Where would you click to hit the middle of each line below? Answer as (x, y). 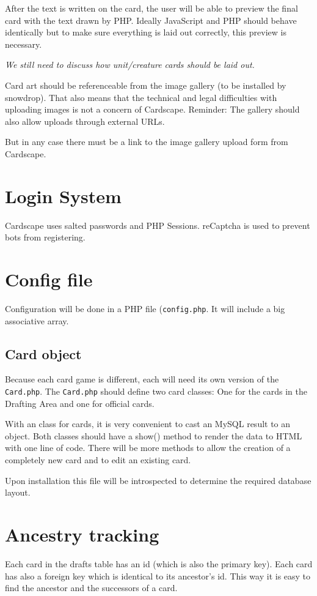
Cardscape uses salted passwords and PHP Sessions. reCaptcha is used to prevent (158, 225)
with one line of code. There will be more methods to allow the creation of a (148, 448)
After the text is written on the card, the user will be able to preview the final (151, 8)
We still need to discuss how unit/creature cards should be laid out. (130, 65)
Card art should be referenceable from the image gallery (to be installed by (146, 85)
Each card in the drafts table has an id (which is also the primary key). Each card (159, 563)
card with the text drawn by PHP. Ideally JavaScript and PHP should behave (151, 20)
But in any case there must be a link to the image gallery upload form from (147, 142)
